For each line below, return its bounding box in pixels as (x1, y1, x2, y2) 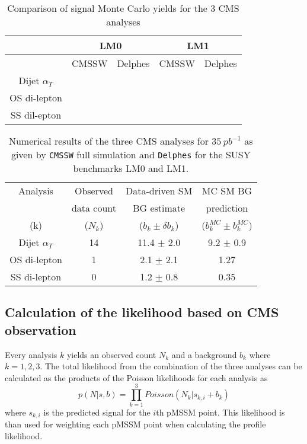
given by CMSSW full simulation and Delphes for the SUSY (11, 148, 251, 161)
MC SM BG (202, 184, 252, 197)
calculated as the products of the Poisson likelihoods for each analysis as (5, 371, 268, 384)
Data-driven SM (126, 184, 193, 197)
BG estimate (133, 201, 186, 215)
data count (71, 201, 117, 215)
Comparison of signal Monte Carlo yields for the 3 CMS (7, 1, 239, 15)
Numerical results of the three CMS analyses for (8, 134, 209, 148)
